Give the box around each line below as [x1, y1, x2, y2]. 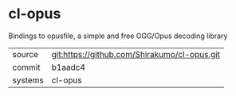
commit [12, 61, 41, 72]
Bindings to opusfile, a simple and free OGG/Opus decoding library [8, 31, 228, 40]
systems [12, 75, 44, 86]
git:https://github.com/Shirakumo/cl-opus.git [51, 48, 221, 60]
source [12, 48, 38, 60]
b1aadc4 [51, 61, 86, 72]
